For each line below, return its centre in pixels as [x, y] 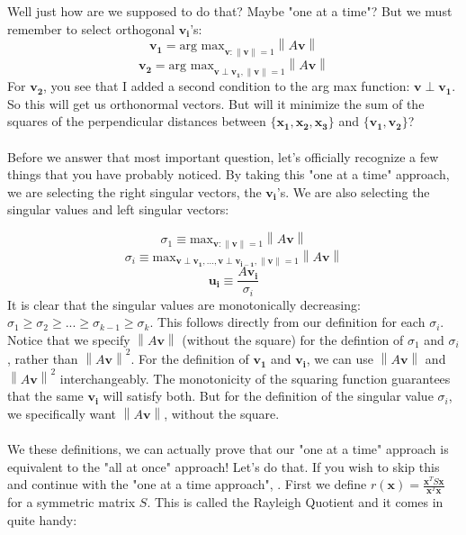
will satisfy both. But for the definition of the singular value [268, 396]
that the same [45, 396]
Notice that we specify [69, 339]
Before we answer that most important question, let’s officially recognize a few [223, 156]
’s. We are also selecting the [353, 191]
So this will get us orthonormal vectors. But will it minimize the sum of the [216, 103]
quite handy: [42, 519]
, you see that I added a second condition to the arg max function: [227, 86]
